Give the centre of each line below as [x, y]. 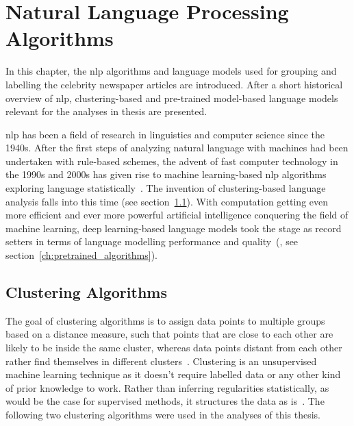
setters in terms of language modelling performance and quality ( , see [152, 241]
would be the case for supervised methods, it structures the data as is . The [165, 401]
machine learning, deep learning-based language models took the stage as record [174, 228]
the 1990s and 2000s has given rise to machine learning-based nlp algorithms [166, 174]
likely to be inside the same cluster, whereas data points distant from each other [174, 348]
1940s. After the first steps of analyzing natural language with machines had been [177, 148]
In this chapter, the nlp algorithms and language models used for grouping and [171, 71]
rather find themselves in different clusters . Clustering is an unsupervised [161, 361]
